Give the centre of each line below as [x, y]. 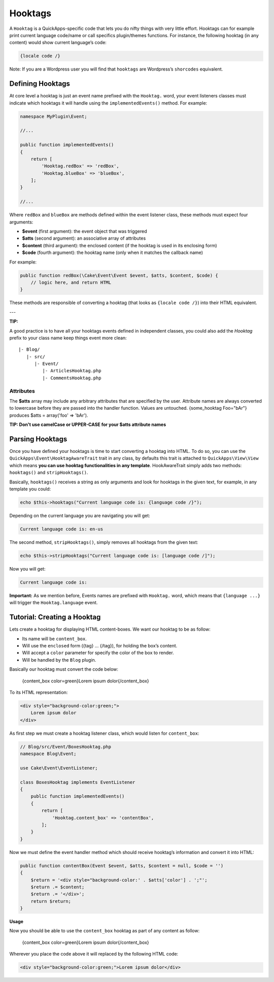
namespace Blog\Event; [48, 754]
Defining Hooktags [40, 84]
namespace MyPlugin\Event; [54, 116]
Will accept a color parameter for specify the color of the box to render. [98, 653]
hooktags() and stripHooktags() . [49, 473]
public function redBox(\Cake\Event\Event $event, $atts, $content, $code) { [119, 275]
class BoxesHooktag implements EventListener [78, 782]
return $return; [51, 901]
